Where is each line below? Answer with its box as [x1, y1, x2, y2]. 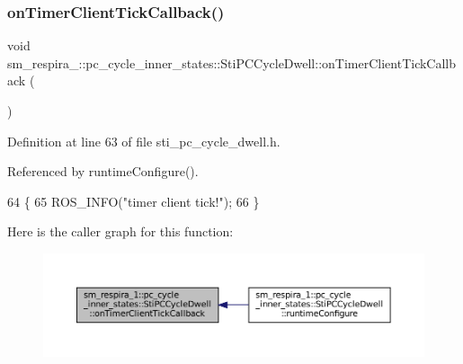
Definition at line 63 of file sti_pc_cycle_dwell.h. [7, 131, 280, 150]
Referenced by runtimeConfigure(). [7, 162, 199, 181]
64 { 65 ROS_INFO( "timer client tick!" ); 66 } [7, 191, 260, 210]
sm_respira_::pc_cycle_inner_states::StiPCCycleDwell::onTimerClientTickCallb [7, 53, 457, 72]
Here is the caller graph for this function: [7, 222, 234, 241]
